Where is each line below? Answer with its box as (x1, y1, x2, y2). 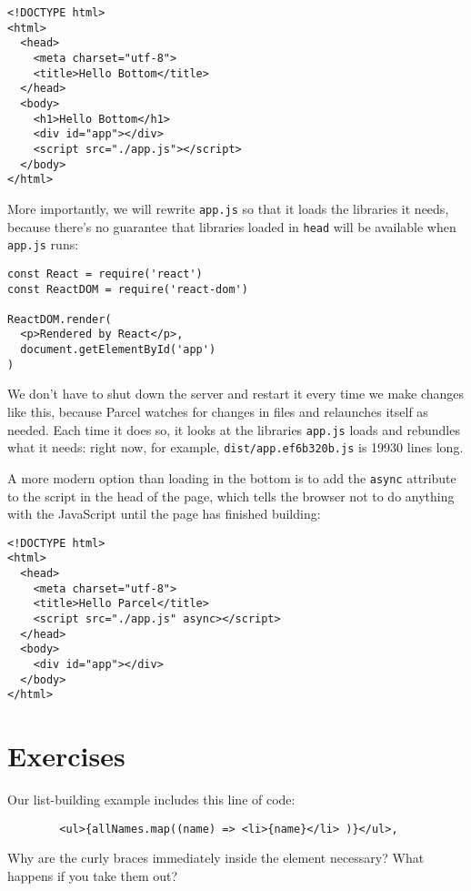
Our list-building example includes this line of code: (7, 790, 296, 809)
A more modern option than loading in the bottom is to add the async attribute (7, 468, 456, 487)
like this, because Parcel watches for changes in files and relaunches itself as (7, 402, 428, 421)
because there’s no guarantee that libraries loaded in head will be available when (7, 217, 456, 236)
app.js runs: (7, 235, 79, 254)
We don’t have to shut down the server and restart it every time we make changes (7, 384, 465, 403)
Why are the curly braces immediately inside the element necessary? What (7, 848, 425, 867)
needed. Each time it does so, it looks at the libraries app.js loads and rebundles (7, 420, 460, 439)
